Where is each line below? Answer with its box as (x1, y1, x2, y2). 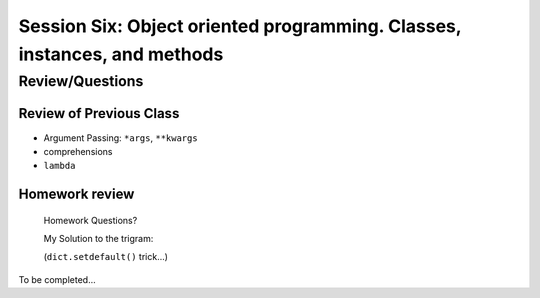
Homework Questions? (43, 214, 138, 226)
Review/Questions (18, 72, 144, 90)
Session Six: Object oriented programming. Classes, (18, 15, 462, 37)
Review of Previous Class (18, 105, 180, 122)
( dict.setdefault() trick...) (43, 251, 169, 263)
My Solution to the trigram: (43, 233, 154, 245)
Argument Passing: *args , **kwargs (43, 131, 199, 144)
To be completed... (18, 273, 97, 285)
